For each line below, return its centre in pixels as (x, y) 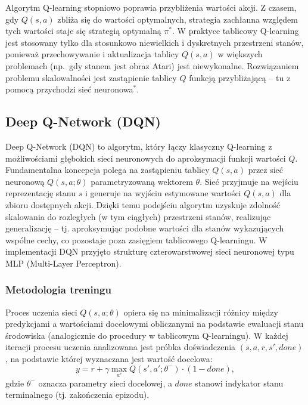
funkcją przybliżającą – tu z (240, 77)
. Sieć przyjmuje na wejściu (249, 181)
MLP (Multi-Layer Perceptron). (63, 263)
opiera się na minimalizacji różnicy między (201, 312)
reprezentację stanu (41, 193)
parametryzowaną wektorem (142, 181)
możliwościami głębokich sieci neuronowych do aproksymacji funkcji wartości (146, 158)
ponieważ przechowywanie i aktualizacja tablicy (92, 54)
